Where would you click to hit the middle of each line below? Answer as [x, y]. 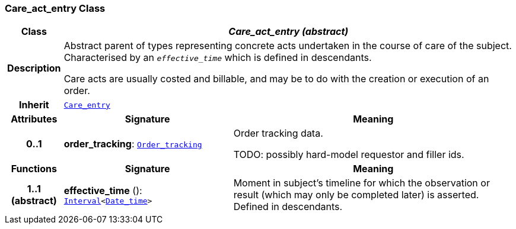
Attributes [34, 119]
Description [34, 68]
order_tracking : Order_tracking [133, 144]
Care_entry [87, 105]
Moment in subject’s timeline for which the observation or [361, 183]
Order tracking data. [278, 133]
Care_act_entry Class [55, 8]
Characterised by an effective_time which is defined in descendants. [218, 58]
